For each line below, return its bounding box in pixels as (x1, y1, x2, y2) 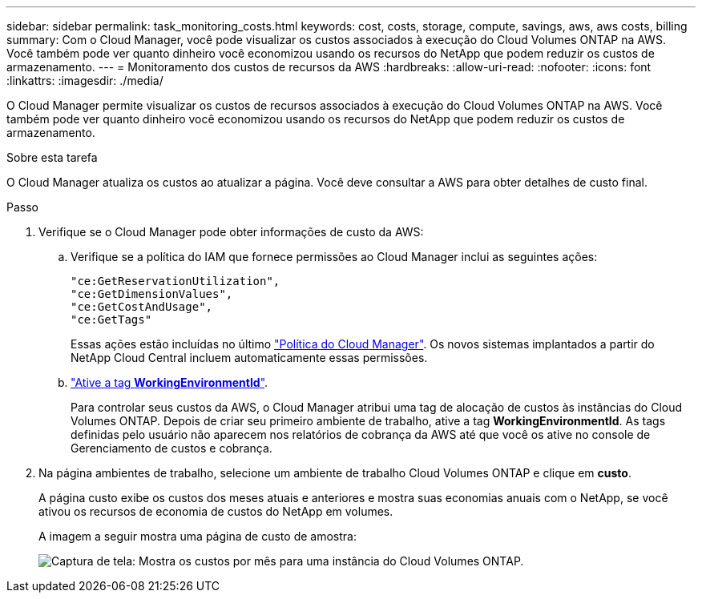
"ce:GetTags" (71, 313, 152, 326)
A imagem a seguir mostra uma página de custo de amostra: (38, 529, 357, 543)
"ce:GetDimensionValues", (71, 287, 233, 300)
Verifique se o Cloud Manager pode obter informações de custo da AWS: (38, 225, 424, 239)
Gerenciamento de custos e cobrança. (71, 441, 272, 455)
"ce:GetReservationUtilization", (71, 275, 280, 287)
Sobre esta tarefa (6, 151, 98, 164)
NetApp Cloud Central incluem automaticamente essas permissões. (71, 351, 428, 364)
